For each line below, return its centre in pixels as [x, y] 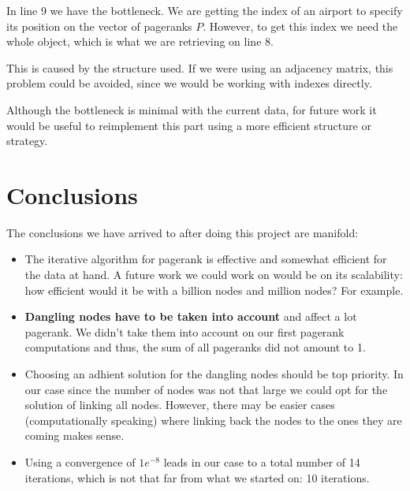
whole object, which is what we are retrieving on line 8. [140, 41]
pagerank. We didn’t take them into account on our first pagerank [184, 331]
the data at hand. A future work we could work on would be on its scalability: [214, 275]
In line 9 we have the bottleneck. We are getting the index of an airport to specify [205, 10]
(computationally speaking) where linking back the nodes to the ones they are [213, 420]
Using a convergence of [80, 462]
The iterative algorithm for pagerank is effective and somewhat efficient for [206, 259]
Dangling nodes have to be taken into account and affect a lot [191, 316]
